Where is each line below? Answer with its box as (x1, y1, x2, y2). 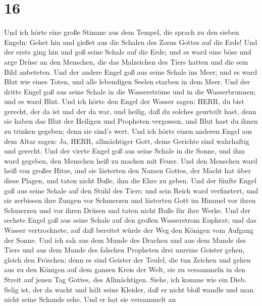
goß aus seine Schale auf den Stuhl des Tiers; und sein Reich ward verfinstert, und (4, 185, 258, 195)
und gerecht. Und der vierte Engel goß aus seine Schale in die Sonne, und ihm (4, 145, 245, 156)
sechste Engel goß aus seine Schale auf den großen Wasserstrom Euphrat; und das (4, 215, 257, 225)
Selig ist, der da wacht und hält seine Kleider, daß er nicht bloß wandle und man (4, 284, 254, 294)
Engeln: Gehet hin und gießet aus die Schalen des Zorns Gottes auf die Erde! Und (4, 36, 257, 47)
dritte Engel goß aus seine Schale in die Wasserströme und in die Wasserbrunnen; (4, 86, 256, 96)
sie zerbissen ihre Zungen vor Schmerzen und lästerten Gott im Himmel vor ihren (4, 195, 256, 206)
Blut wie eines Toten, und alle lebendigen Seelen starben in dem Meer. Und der (4, 76, 250, 87)
